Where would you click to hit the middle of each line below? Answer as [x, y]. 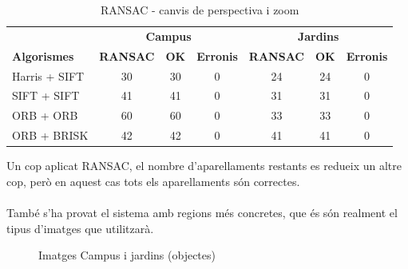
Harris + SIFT [48, 75]
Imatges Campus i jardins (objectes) [127, 255]
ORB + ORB [45, 115]
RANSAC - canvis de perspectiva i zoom [200, 10]
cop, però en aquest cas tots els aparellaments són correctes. [153, 181]
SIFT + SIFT [46, 95]
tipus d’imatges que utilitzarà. [80, 228]
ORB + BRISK [50, 135]
